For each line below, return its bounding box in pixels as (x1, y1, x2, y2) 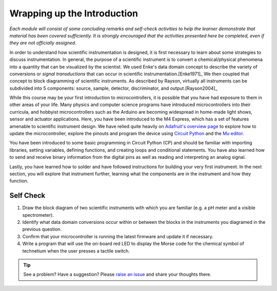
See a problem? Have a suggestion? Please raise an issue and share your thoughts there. (23, 272, 212, 278)
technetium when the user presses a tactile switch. (22, 247, 130, 254)
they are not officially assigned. (9, 40, 76, 46)
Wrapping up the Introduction (9, 8, 138, 19)
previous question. (22, 226, 62, 233)
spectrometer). (22, 212, 54, 218)
